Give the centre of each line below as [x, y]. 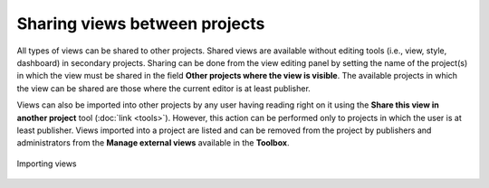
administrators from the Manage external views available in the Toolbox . [153, 143]
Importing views [47, 164]
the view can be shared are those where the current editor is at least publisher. [164, 88]
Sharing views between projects [141, 23]
